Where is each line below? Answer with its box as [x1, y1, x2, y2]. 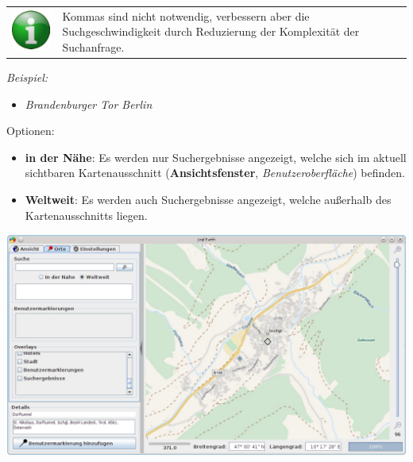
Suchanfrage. [62, 38, 125, 55]
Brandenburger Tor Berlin [25, 95, 152, 112]
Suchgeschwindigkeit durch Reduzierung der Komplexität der [62, 23, 360, 40]
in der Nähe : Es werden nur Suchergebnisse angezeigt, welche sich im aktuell [25, 148, 407, 165]
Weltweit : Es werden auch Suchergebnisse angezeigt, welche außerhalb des [25, 191, 392, 207]
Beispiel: [6, 69, 48, 86]
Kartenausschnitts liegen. [25, 206, 148, 223]
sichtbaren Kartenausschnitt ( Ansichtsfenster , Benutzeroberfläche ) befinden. [25, 164, 406, 181]
